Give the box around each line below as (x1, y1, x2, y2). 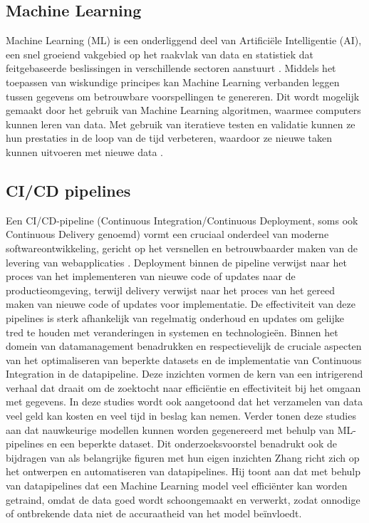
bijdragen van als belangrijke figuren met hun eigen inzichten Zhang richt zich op (6, 450, 360, 465)
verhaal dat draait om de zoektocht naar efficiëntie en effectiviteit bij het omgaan (6, 380, 361, 395)
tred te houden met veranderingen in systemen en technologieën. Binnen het (6, 324, 338, 339)
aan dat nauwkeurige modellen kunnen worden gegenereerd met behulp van (6, 422, 335, 437)
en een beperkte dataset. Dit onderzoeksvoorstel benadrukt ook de (47, 436, 338, 451)
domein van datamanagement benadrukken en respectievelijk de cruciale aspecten (6, 338, 362, 353)
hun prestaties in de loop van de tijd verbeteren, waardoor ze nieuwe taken (6, 130, 333, 145)
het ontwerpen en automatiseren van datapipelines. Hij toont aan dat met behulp (6, 464, 361, 479)
